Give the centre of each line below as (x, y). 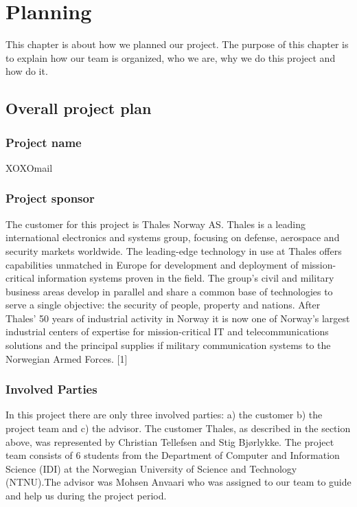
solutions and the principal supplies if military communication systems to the (168, 345)
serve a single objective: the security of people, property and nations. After (163, 305)
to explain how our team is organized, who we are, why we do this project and (171, 57)
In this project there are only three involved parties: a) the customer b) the (164, 415)
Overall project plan (79, 108)
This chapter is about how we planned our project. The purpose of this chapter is (177, 44)
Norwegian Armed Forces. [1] (67, 358)
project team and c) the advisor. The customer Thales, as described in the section (178, 428)
